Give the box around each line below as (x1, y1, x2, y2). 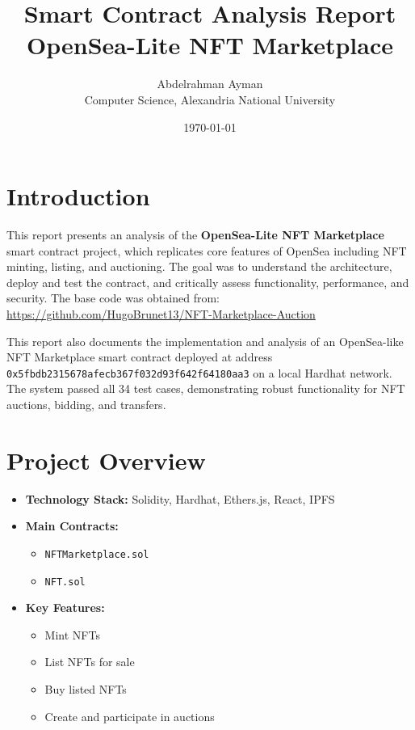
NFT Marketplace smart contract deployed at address (6, 348, 273, 365)
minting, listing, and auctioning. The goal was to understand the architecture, (6, 258, 392, 275)
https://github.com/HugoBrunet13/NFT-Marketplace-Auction (6, 306, 316, 322)
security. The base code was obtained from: (6, 289, 220, 306)
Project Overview (6, 443, 206, 476)
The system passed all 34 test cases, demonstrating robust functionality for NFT (6, 380, 405, 397)
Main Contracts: (25, 517, 119, 534)
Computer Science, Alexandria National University (84, 91, 336, 108)
